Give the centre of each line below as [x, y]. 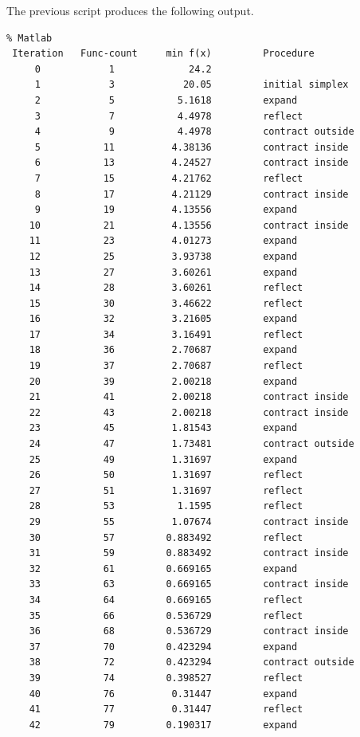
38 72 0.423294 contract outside [192, 663]
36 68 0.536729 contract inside [189, 631]
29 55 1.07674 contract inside [189, 522]
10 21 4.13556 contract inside [189, 225]
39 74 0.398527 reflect [166, 678]
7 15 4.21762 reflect [169, 178]
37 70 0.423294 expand [163, 647]
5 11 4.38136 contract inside [192, 147]
